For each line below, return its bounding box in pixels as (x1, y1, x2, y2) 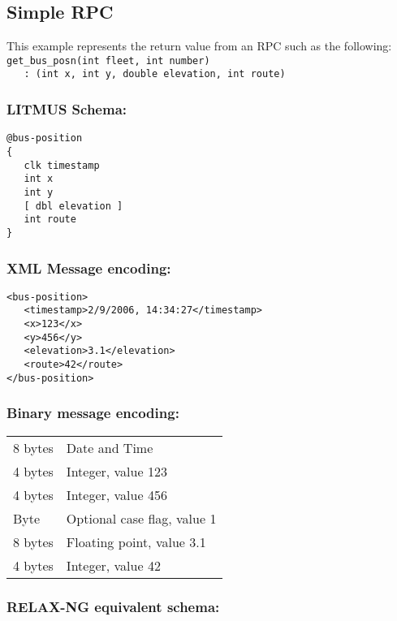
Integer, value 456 (66, 485, 167, 504)
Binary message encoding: (6, 403, 179, 423)
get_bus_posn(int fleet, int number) (6, 54, 210, 67)
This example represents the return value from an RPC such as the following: (6, 37, 392, 54)
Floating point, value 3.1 (66, 532, 206, 551)
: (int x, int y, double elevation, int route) (24, 68, 286, 80)
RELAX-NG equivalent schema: (6, 596, 220, 616)
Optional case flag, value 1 (66, 508, 217, 528)
